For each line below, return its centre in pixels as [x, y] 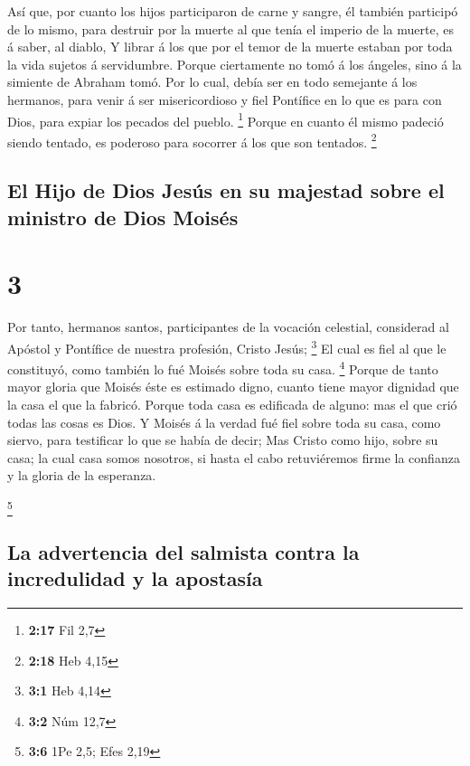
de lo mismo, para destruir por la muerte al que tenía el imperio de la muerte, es [230, 28]
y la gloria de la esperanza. [82, 475]
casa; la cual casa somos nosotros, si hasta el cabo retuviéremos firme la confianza [234, 457]
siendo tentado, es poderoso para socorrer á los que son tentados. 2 [192, 140]
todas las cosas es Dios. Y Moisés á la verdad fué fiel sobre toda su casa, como [224, 422]
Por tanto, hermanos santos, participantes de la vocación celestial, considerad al [228, 327]
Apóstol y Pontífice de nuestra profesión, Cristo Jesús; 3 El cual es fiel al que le [227, 346]
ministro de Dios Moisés [123, 217]
